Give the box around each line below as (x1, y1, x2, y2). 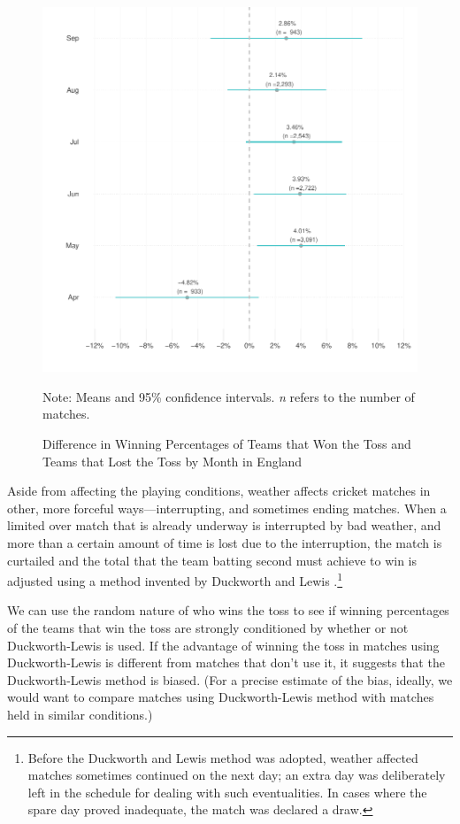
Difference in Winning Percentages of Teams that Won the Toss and (42, 435, 411, 452)
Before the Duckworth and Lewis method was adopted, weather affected (27, 748, 418, 766)
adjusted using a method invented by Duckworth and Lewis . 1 (7, 569, 343, 589)
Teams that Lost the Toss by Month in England (42, 451, 303, 470)
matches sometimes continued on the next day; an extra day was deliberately (27, 766, 446, 784)
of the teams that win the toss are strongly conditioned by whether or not (7, 619, 409, 636)
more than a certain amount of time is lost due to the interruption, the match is (7, 533, 442, 551)
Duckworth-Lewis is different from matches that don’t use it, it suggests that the (7, 653, 445, 672)
